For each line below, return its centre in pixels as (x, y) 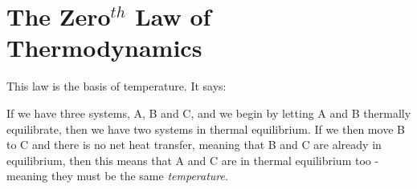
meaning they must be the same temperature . (117, 176)
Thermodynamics (104, 48)
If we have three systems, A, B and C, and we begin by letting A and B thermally (209, 113)
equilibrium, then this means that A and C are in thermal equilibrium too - (193, 160)
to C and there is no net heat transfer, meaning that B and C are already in (194, 145)
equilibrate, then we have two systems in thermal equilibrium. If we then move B (206, 129)
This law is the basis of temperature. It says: (117, 86)
